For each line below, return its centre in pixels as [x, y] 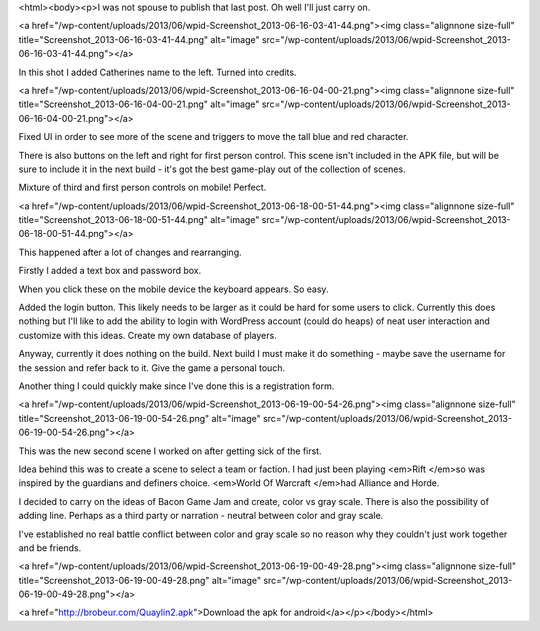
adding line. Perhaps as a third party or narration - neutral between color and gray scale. [201, 516]
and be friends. [50, 547]
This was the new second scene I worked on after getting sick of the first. [170, 451]
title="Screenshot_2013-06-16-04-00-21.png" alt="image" [139, 104]
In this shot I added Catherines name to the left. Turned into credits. [157, 72]
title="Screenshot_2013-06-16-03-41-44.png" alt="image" [139, 39]
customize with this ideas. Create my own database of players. [147, 335]
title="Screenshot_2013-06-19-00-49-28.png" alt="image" [140, 580]
